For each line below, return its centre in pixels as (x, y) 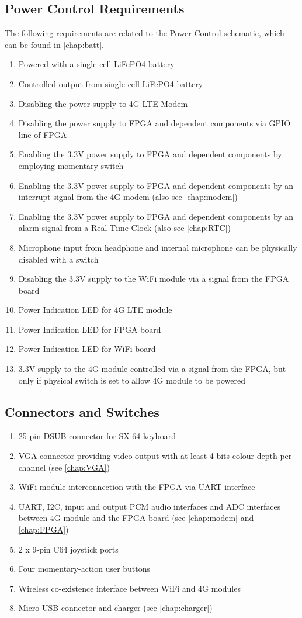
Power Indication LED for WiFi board (87, 349)
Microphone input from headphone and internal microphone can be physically (158, 247)
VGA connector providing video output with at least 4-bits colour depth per (155, 456)
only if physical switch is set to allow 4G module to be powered (132, 380)
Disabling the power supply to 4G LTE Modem (103, 103)
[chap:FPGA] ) (44, 529)
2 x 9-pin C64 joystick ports (68, 549)
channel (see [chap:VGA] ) (64, 467)
